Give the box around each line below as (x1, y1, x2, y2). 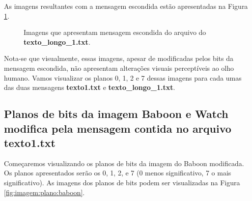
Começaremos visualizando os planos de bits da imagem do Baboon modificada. (4, 158, 244, 168)
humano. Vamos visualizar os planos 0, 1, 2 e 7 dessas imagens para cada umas (4, 72, 242, 83)
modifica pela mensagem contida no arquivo (4, 120, 231, 136)
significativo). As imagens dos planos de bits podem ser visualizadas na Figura (4, 177, 240, 187)
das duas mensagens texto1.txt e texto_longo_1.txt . (4, 82, 175, 92)
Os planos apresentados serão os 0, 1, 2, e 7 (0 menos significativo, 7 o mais (4, 168, 231, 178)
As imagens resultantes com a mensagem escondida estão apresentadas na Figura (4, 1, 248, 11)
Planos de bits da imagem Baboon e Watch (4, 106, 228, 121)
